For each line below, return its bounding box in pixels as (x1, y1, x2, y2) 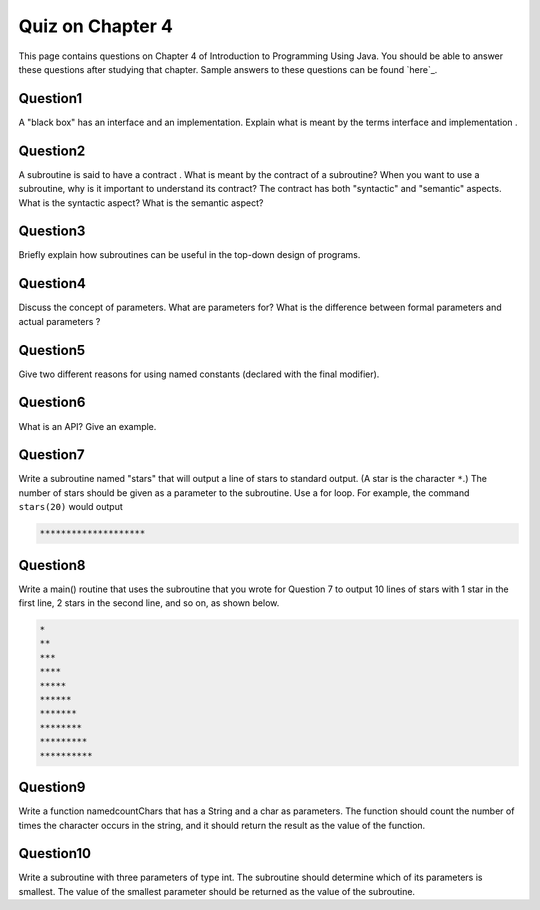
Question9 (18, 779, 86, 796)
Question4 (18, 275, 87, 292)
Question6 (18, 394, 86, 411)
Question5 (18, 341, 86, 359)
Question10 (18, 845, 92, 862)
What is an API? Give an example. (18, 420, 157, 432)
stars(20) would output (18, 501, 124, 513)
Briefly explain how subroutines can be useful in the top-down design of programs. (18, 249, 361, 261)
